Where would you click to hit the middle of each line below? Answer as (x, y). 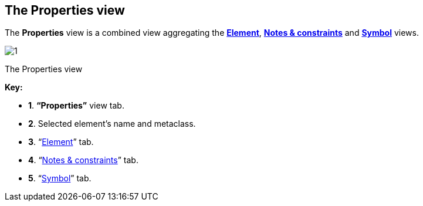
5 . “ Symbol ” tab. (60, 178)
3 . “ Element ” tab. (61, 142)
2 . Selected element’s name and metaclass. (112, 124)
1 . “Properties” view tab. (76, 106)
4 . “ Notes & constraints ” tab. (83, 160)
